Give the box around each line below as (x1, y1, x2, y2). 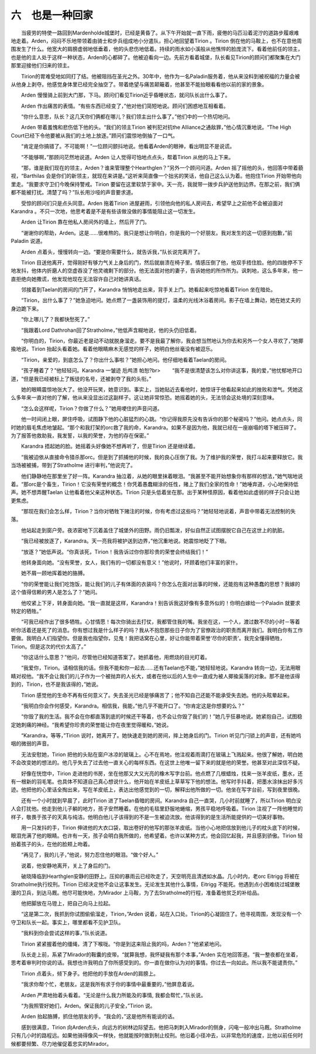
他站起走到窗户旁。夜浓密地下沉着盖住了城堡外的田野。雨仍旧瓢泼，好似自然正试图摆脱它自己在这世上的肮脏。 (20, 527, 288, 534)
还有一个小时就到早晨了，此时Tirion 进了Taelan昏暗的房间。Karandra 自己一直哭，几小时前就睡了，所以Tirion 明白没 (20, 796, 301, 804)
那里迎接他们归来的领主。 (11, 62, 73, 69)
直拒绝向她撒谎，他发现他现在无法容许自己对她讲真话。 (11, 275, 145, 282)
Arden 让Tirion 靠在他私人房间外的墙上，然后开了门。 (20, 218, 150, 225)
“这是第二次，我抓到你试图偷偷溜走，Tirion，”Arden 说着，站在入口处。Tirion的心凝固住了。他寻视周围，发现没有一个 (20, 911, 302, 918)
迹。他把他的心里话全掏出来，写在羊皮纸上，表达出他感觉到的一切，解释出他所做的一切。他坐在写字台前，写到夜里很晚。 (11, 786, 303, 793)
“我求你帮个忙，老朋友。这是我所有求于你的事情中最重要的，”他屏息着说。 (20, 981, 198, 988)
